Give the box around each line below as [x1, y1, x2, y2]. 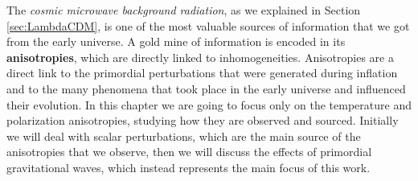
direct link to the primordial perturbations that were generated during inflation [6, 64, 398, 81]
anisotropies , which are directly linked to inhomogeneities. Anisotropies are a [6, 48, 394, 65]
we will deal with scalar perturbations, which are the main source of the [6, 127, 361, 144]
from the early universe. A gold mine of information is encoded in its [6, 33, 346, 50]
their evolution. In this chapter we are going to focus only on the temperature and [6, 96, 412, 113]
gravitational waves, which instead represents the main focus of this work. [6, 158, 371, 175]
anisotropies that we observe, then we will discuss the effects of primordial [6, 143, 372, 160]
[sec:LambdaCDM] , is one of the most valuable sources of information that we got [6, 17, 410, 34]
